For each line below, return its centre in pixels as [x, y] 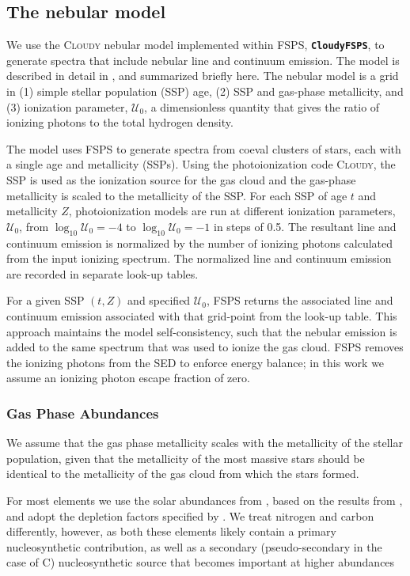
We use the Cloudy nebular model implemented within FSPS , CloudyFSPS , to [196, 45]
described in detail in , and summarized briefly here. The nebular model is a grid [203, 76]
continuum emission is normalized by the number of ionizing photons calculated [200, 243]
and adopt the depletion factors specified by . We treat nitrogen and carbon [190, 515]
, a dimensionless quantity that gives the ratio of [262, 106]
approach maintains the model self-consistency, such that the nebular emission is [202, 331]
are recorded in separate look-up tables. [102, 273]
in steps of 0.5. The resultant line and [305, 226]
